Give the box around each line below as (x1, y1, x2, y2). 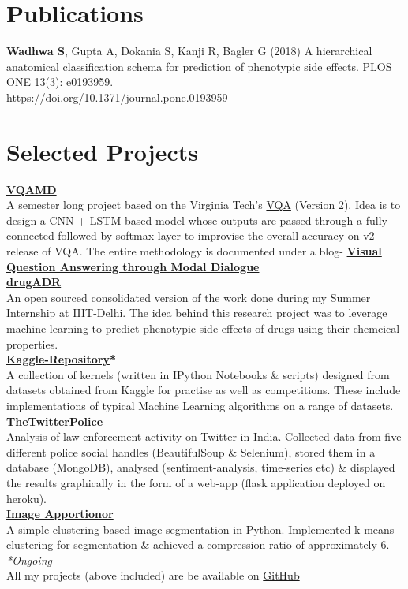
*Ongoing (6, 551, 52, 568)
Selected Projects (6, 135, 198, 167)
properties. (6, 335, 58, 352)
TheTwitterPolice (6, 412, 103, 429)
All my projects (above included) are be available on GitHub (6, 567, 300, 583)
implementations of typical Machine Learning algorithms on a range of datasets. (6, 397, 394, 413)
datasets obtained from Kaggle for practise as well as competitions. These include (6, 382, 401, 398)
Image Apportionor (6, 505, 114, 522)
